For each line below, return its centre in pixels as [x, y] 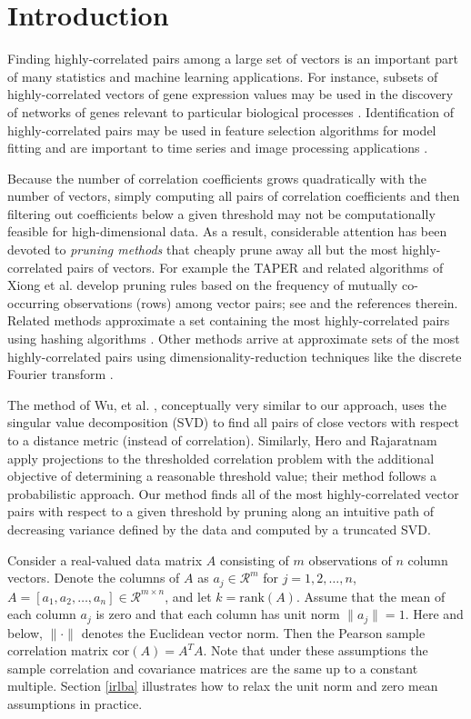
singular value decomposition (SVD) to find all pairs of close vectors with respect [234, 422]
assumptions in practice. [75, 704]
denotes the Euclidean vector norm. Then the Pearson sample [253, 632]
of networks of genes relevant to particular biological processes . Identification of [230, 111]
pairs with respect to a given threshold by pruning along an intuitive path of [221, 511]
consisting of [254, 559]
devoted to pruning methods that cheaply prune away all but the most [203, 250]
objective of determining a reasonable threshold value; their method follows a [222, 476]
